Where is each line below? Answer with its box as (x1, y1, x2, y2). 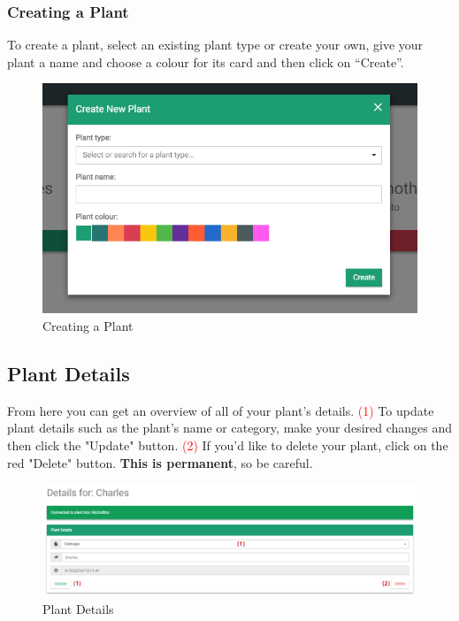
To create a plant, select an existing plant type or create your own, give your (7, 35, 424, 54)
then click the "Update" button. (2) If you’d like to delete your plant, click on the (7, 435, 448, 454)
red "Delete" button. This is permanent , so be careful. (7, 453, 313, 471)
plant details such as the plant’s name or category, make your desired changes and (7, 418, 453, 437)
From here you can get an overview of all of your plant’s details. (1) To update (7, 401, 434, 419)
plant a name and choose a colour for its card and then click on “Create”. (7, 52, 404, 71)
